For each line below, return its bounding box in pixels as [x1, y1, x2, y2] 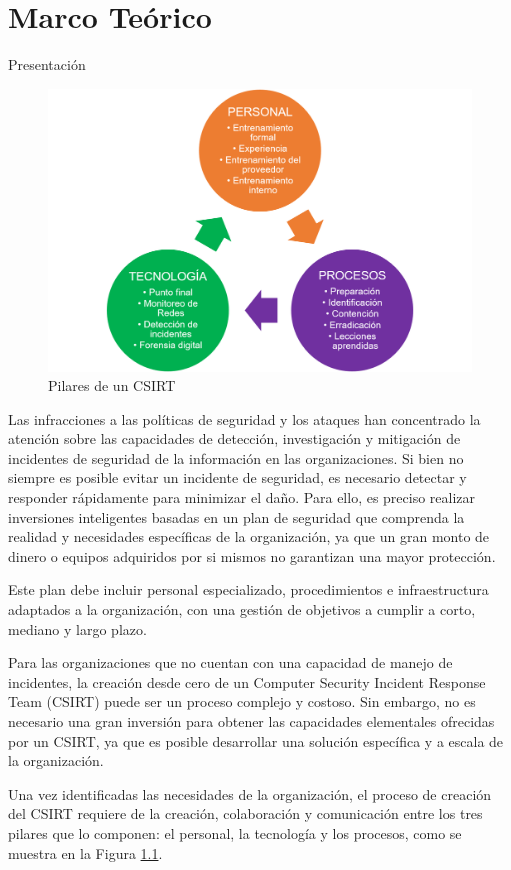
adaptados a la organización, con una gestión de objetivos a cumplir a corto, [8, 599, 476, 620]
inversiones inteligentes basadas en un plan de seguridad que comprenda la [8, 506, 465, 527]
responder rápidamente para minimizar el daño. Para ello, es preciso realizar [8, 487, 476, 508]
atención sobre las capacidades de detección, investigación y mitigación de [8, 428, 461, 449]
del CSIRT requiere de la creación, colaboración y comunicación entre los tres [8, 803, 483, 824]
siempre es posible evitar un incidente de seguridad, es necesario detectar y [8, 467, 467, 488]
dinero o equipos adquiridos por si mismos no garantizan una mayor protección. [8, 545, 496, 566]
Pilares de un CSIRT [48, 375, 176, 396]
